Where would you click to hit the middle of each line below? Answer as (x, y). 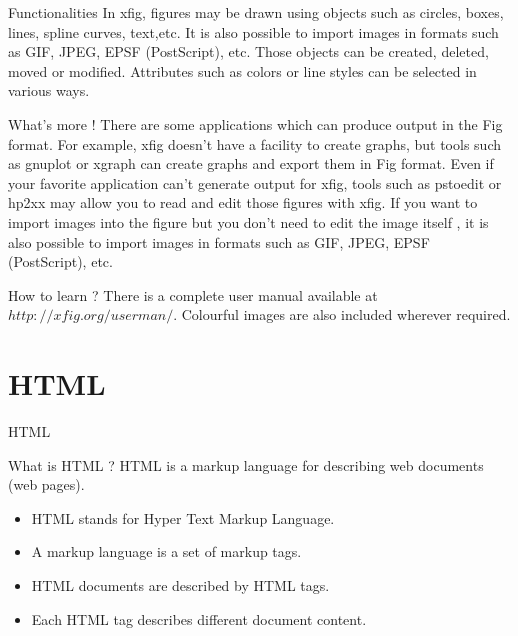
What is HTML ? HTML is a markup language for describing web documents (246, 464)
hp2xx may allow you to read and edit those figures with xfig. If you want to (243, 202)
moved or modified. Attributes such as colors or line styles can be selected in (242, 70)
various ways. (49, 90)
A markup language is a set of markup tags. (166, 551)
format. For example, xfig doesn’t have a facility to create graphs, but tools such (254, 143)
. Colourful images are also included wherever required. (342, 314)
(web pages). (46, 484)
